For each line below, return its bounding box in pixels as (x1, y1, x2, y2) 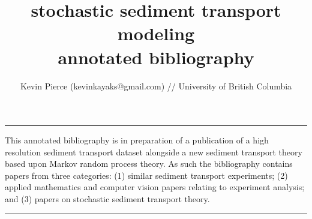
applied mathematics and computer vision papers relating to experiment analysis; (5, 181, 305, 193)
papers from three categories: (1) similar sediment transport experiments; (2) (5, 169, 288, 181)
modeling (117, 21, 195, 46)
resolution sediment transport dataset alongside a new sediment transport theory (5, 145, 302, 158)
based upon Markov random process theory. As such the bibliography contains (5, 157, 293, 170)
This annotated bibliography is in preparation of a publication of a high (5, 134, 269, 146)
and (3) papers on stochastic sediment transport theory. (5, 193, 210, 205)
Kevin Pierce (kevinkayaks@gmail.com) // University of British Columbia (20, 79, 292, 92)
